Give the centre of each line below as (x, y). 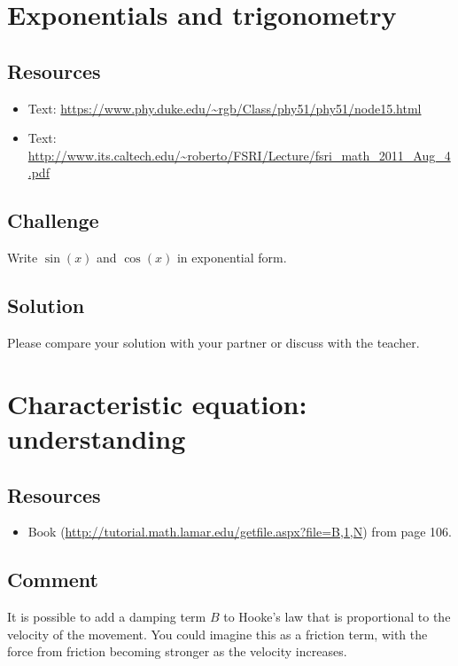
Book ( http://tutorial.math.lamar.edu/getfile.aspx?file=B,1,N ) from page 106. (240, 532)
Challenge (53, 220)
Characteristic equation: (157, 403)
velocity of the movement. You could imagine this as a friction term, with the (217, 634)
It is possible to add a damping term (107, 617)
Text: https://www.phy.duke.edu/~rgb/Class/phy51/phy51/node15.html (225, 108)
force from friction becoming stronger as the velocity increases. (177, 651)
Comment (53, 580)
